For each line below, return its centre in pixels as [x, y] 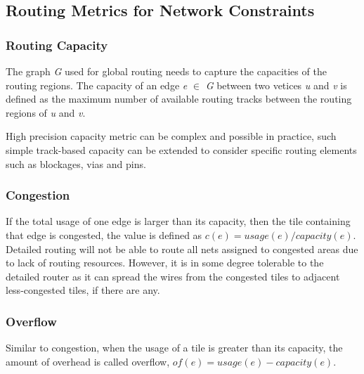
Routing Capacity [57, 45]
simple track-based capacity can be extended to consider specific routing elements [181, 149]
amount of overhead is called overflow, [88, 361]
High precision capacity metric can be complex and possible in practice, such [171, 136]
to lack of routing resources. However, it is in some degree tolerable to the [165, 263]
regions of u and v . [46, 112]
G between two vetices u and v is [276, 85]
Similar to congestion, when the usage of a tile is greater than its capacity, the [174, 348]
